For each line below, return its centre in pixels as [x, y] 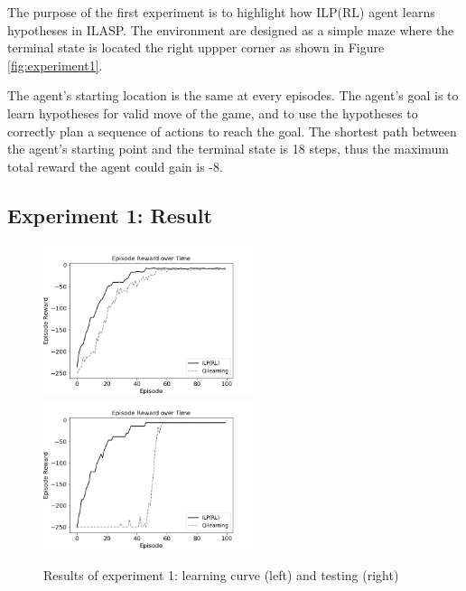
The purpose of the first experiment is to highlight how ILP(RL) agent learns [221, 12]
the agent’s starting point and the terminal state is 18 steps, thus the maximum [228, 149]
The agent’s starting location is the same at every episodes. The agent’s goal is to [233, 95]
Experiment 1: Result [110, 215]
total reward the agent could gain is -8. [115, 166]
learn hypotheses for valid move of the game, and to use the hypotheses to [213, 113]
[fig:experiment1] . [55, 65]
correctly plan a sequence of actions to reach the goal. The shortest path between [232, 131]
